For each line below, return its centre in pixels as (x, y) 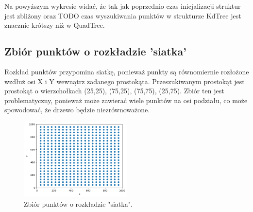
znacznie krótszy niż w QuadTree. (55, 25)
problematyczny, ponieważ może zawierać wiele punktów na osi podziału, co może (126, 100)
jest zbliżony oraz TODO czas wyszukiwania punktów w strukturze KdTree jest (123, 15)
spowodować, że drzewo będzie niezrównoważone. (77, 110)
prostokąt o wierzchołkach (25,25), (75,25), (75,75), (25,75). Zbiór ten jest (114, 91)
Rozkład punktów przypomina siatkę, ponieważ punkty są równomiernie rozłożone (127, 71)
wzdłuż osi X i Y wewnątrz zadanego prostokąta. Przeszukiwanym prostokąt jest (125, 81)
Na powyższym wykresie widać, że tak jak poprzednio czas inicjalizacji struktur (123, 6)
